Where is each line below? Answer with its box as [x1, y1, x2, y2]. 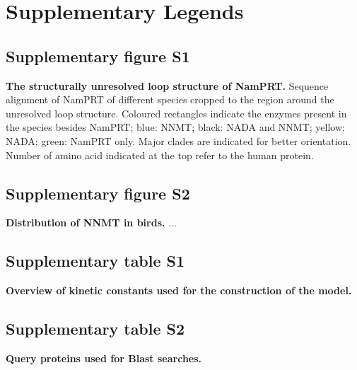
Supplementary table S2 [6, 318, 185, 340]
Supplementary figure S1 [6, 45, 190, 67]
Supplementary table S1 [6, 250, 185, 272]
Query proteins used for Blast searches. [6, 350, 202, 365]
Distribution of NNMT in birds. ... [6, 215, 177, 230]
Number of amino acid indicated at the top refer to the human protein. [6, 147, 314, 162]
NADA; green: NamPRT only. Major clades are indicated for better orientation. [6, 133, 351, 148]
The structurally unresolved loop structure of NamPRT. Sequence [6, 78, 329, 93]
